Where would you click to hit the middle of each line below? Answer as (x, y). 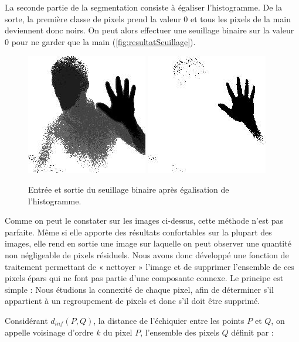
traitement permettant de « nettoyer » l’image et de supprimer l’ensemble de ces (149, 266)
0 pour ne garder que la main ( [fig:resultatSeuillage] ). (100, 41)
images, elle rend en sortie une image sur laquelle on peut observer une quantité (148, 243)
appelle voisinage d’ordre (49, 332)
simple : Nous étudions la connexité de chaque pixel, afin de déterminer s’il (139, 289)
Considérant (26, 320)
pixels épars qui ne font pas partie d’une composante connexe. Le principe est (144, 278)
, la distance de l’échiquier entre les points (169, 320)
